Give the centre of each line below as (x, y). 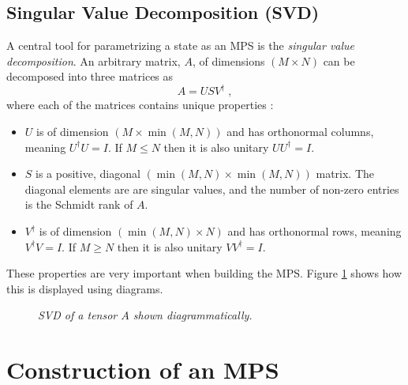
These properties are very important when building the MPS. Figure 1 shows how (204, 273)
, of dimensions (228, 60)
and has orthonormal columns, (300, 132)
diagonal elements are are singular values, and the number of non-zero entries (212, 189)
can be (339, 60)
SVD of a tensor (78, 315)
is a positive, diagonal (88, 174)
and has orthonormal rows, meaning (314, 231)
